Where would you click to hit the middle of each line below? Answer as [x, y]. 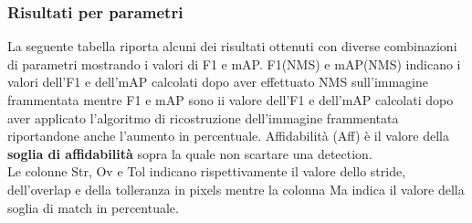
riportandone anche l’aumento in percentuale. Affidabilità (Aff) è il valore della [228, 136]
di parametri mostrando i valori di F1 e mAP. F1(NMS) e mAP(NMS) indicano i [234, 64]
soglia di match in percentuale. [93, 207]
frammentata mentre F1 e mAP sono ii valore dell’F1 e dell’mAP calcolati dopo [231, 100]
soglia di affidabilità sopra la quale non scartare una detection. [190, 153]
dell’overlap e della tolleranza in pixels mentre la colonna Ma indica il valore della [236, 189]
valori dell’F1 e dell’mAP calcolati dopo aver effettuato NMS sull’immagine [218, 82]
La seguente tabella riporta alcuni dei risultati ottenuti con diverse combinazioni [232, 46]
